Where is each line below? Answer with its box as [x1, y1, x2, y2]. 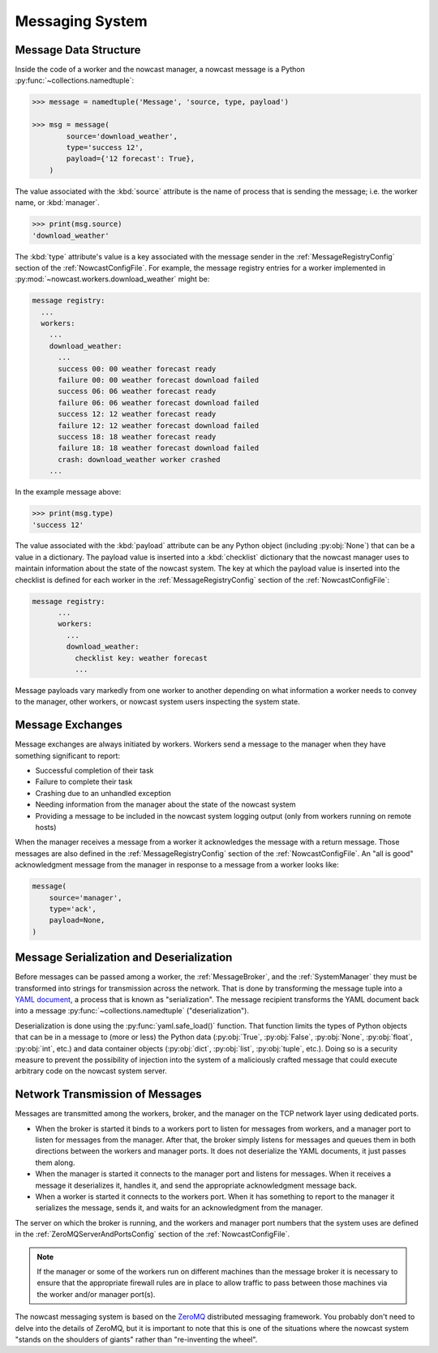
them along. [35, 1158, 75, 1167]
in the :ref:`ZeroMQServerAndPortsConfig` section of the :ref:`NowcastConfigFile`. [15, 1229, 290, 1240]
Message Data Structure [15, 43, 141, 57]
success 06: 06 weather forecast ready [58, 387, 217, 396]
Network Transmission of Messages [15, 1087, 202, 1102]
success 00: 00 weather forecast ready [58, 364, 217, 373]
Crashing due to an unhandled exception [35, 788, 172, 798]
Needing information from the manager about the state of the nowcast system [35, 799, 296, 810]
